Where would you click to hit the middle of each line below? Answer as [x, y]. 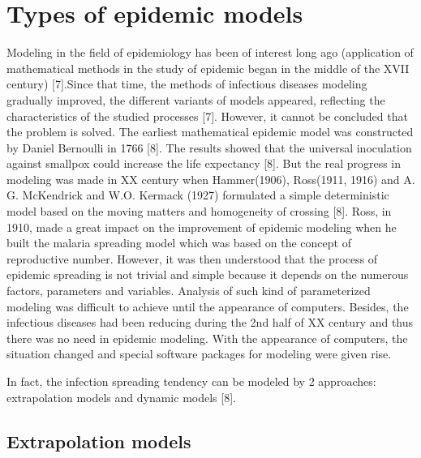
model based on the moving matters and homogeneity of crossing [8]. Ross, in [199, 211]
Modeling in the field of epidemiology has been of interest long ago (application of [210, 52]
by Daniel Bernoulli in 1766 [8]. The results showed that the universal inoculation [209, 147]
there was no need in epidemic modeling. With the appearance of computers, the [207, 338]
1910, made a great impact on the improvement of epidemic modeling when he [202, 227]
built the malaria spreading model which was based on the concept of [179, 243]
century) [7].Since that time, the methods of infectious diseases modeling [187, 84]
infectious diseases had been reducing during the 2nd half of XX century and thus [210, 322]
